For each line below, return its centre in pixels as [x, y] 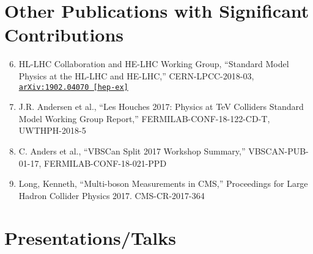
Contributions [64, 34]
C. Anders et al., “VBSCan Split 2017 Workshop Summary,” [132, 151]
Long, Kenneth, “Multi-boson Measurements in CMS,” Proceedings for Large [163, 183]
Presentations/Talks [90, 237]
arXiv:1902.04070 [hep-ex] [73, 87]
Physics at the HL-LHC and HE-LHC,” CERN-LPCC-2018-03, [136, 75]
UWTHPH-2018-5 [52, 130]
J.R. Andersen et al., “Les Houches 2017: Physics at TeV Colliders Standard [161, 107]
